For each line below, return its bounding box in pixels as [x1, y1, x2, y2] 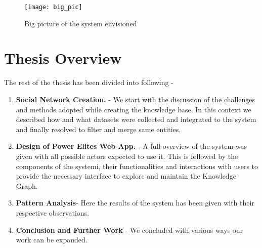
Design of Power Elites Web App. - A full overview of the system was [16, 141, 247, 151]
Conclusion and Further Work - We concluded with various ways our [16, 224, 243, 235]
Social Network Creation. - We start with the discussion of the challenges [16, 94, 255, 104]
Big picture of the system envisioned [24, 18, 137, 28]
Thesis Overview [4, 48, 122, 68]
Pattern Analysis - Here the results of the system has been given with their [16, 197, 254, 208]
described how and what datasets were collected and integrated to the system [16, 114, 256, 125]
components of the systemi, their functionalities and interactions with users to [16, 160, 258, 171]
